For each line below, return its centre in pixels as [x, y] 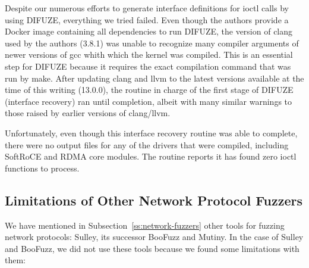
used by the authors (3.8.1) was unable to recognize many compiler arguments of [152, 43]
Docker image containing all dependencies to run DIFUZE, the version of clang [149, 31]
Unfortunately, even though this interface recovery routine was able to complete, [151, 133]
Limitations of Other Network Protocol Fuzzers [154, 200]
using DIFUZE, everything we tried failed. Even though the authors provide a [147, 19]
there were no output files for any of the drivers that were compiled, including [147, 144]
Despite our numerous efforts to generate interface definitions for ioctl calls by [147, 8]
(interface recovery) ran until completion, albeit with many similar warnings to [149, 101]
